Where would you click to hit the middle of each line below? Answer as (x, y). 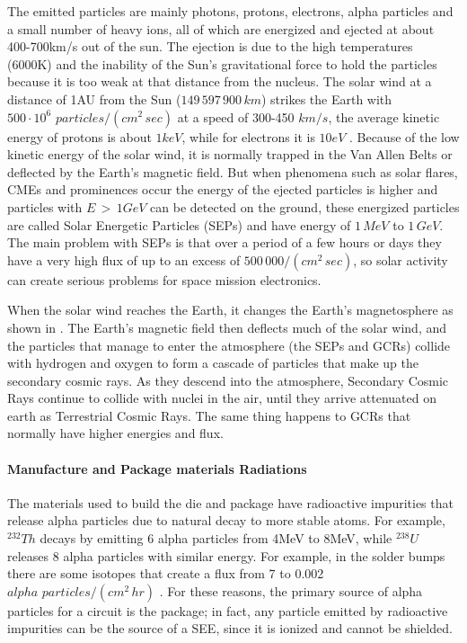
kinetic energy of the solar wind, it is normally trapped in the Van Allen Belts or (230, 154)
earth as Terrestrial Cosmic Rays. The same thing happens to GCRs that (209, 415)
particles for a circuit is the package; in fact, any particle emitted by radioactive (228, 610)
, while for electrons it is (248, 136)
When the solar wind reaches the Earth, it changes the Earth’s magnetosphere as (230, 310)
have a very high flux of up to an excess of (124, 259)
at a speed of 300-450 (236, 116)
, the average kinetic (384, 116)
